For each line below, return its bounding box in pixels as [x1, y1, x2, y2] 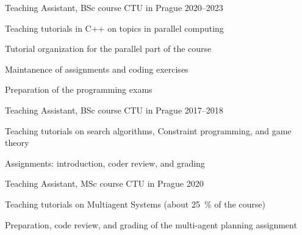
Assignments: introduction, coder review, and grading [5, 156, 205, 169]
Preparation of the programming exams [5, 83, 153, 96]
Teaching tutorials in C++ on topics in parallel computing [5, 21, 224, 34]
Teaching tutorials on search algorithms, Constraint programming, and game [5, 124, 292, 137]
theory [5, 136, 29, 149]
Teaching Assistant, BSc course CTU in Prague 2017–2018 [5, 103, 223, 116]
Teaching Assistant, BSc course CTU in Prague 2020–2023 [5, 1, 223, 13]
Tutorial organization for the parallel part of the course [5, 42, 212, 55]
